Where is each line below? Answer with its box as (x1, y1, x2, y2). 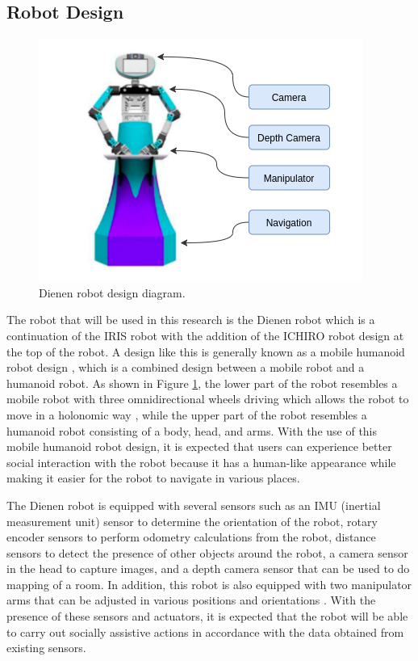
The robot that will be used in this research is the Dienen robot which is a (6, 311, 375, 328)
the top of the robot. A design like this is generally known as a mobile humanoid (6, 343, 405, 360)
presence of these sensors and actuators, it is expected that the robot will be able (6, 608, 408, 625)
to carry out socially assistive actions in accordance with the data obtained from (6, 623, 404, 640)
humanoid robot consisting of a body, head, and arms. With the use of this (6, 422, 378, 439)
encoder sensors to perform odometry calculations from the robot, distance (6, 528, 376, 545)
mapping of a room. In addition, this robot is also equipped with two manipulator (6, 575, 412, 592)
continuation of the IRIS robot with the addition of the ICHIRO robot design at (6, 326, 404, 343)
